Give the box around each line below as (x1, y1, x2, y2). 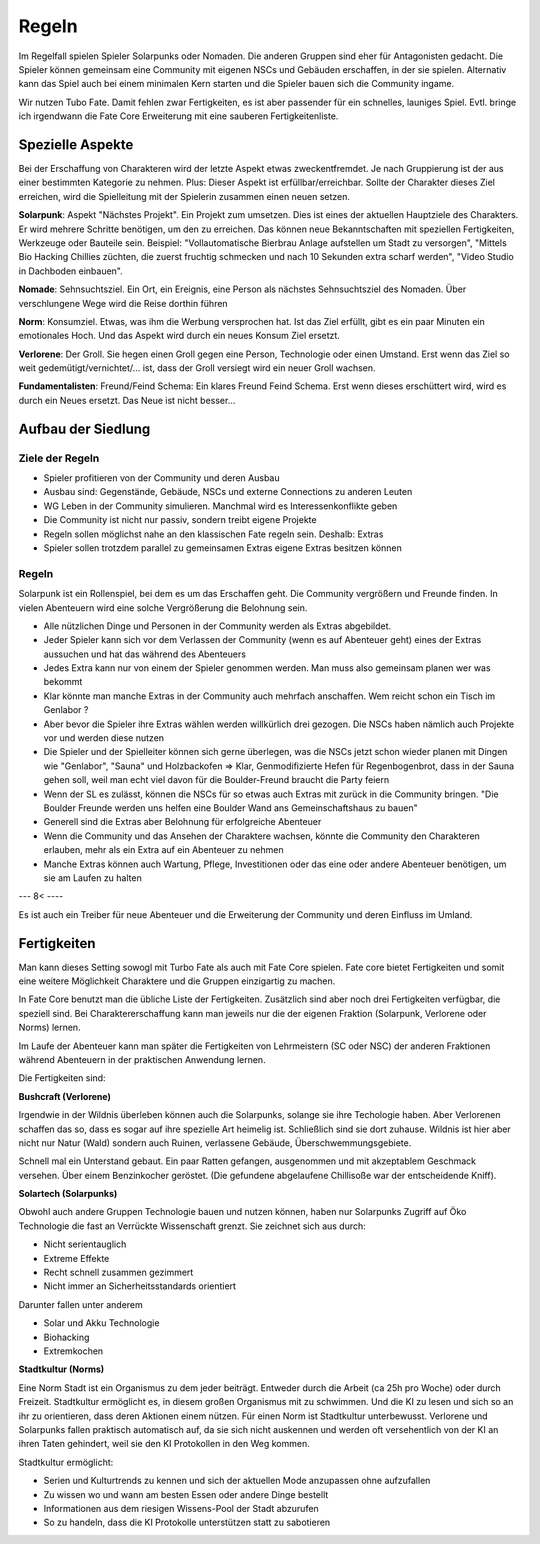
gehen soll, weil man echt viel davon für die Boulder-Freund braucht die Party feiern (43, 774, 390, 786)
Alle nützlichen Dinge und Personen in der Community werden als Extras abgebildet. (43, 620, 392, 632)
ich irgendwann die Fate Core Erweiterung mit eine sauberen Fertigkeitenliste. (18, 110, 339, 122)
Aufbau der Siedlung (18, 420, 151, 437)
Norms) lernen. (18, 1021, 81, 1034)
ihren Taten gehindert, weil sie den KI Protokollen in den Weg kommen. (18, 1438, 310, 1450)
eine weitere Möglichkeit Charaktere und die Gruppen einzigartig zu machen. (18, 975, 336, 987)
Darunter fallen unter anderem (18, 1298, 144, 1310)
